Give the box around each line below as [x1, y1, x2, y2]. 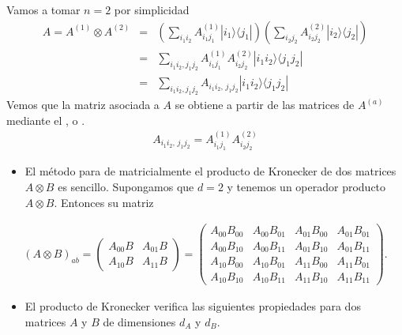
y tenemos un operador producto [227, 179, 386, 194]
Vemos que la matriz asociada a [6, 96, 160, 112]
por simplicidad [114, 2, 190, 17]
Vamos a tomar [6, 2, 81, 17]
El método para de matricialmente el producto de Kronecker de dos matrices [24, 163, 396, 179]
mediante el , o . [6, 111, 85, 128]
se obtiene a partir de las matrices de [175, 96, 355, 112]
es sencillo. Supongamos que [58, 179, 194, 194]
